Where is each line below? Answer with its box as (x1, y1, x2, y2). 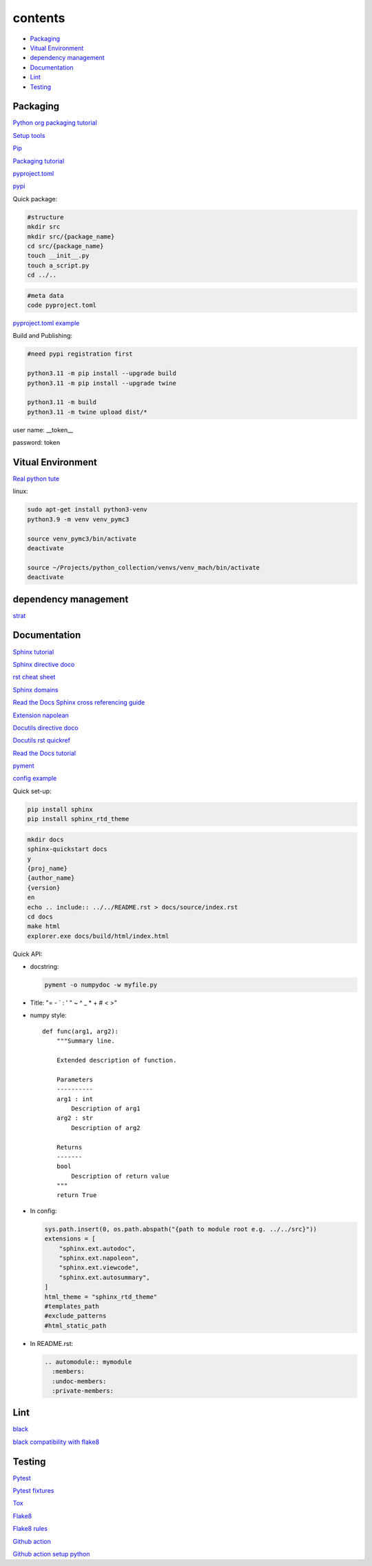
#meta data (27, 292, 64, 299)
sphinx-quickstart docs (27, 845, 108, 853)
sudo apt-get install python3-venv (27, 505, 147, 514)
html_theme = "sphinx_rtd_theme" (44, 1293, 158, 1301)
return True (56, 1192, 97, 1199)
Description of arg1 (71, 1104, 141, 1112)
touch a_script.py (27, 261, 90, 269)
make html (27, 923, 61, 930)
